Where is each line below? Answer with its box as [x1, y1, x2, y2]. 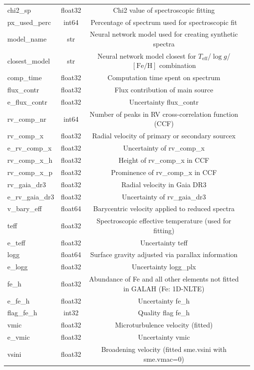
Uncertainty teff [140, 237, 188, 247]
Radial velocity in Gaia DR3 [121, 179, 207, 189]
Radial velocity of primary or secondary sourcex [92, 131, 236, 141]
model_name [7, 34, 47, 44]
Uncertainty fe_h [138, 295, 190, 305]
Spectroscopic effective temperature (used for [96, 216, 232, 226]
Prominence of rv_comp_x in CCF [111, 167, 217, 177]
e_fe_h [7, 295, 30, 305]
